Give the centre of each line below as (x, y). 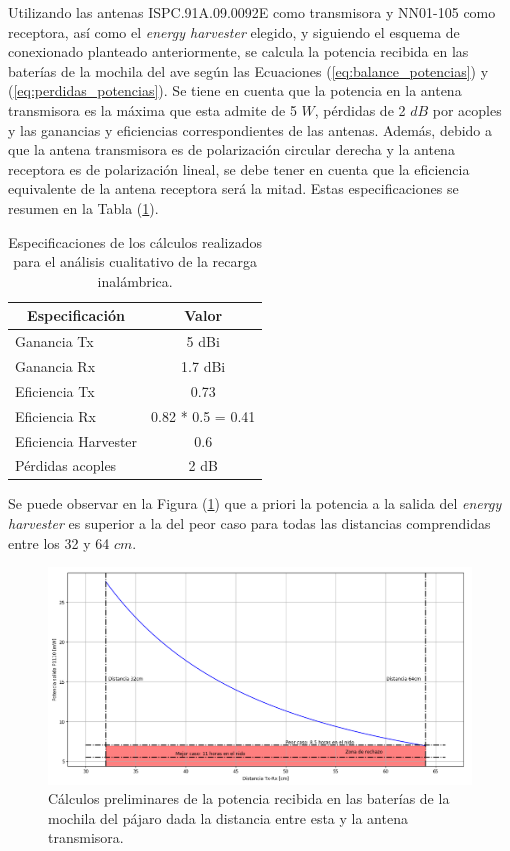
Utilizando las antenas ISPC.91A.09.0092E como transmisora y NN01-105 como (252, 12)
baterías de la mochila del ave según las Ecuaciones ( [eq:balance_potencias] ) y (248, 70)
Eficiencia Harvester (76, 440)
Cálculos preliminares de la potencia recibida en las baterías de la (249, 798)
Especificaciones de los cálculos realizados (135, 241)
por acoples (467, 109)
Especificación (76, 315)
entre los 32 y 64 (59, 542)
